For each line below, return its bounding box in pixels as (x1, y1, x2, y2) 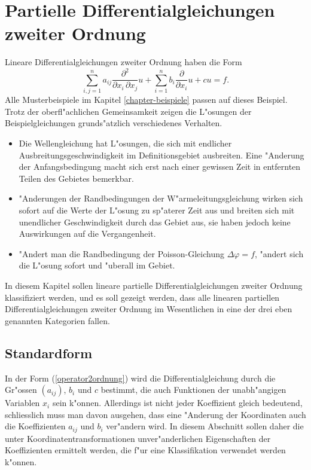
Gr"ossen (5, 383, 37, 396)
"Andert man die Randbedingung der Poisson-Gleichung (19, 247, 224, 260)
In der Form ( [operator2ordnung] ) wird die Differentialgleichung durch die (5, 371, 276, 384)
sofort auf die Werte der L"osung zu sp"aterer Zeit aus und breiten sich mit (19, 203, 295, 216)
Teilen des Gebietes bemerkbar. (19, 172, 134, 184)
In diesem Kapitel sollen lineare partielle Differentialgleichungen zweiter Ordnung (5, 279, 303, 291)
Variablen (5, 396, 40, 409)
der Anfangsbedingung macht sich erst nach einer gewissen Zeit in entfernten (19, 160, 301, 173)
